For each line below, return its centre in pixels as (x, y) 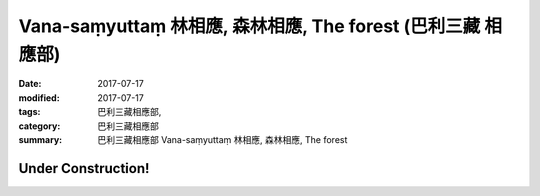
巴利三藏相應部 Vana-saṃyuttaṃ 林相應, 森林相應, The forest (222, 139)
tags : (29, 112)
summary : (40, 139)
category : (39, 126)
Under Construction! (84, 168)
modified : (39, 97)
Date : (30, 84)
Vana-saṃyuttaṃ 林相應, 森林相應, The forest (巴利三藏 (249, 26)
